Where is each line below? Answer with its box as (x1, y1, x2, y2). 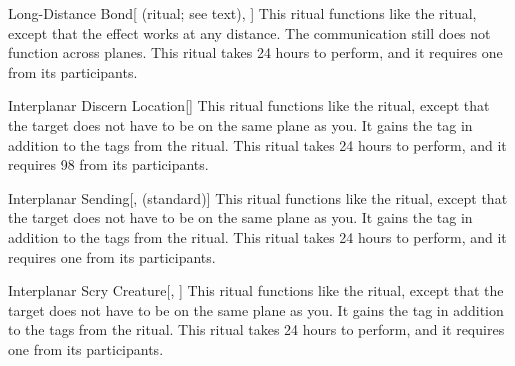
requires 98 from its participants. (8, 154, 209, 175)
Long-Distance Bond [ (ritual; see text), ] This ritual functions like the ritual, (8, 3, 477, 23)
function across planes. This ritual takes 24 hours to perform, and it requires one (8, 42, 503, 63)
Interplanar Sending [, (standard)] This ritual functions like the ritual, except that (8, 187, 508, 208)
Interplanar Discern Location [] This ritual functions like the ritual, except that (8, 95, 490, 116)
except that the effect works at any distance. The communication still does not (8, 22, 491, 43)
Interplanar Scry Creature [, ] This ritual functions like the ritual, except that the (8, 280, 504, 301)
